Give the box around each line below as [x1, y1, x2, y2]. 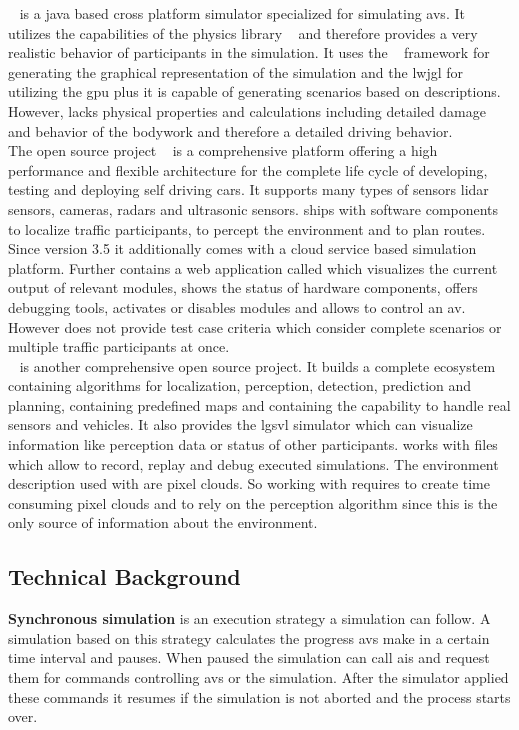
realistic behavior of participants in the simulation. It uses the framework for [8, 42, 490, 63]
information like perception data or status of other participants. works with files [8, 434, 498, 455]
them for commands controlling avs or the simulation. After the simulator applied [8, 667, 509, 688]
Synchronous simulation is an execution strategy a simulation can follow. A [8, 608, 491, 629]
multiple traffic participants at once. [8, 336, 230, 357]
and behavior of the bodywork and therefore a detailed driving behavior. [8, 120, 453, 141]
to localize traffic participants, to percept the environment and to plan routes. [8, 218, 486, 239]
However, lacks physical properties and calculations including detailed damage [8, 100, 486, 121]
